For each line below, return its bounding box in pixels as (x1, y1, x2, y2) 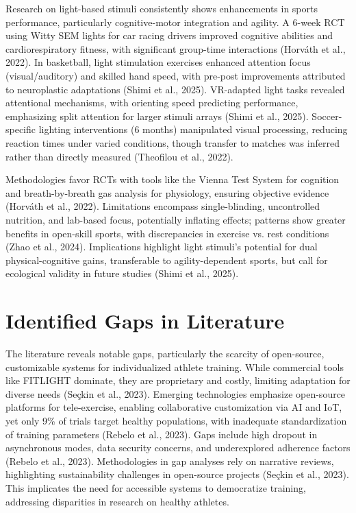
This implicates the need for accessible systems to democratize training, (5, 480, 306, 494)
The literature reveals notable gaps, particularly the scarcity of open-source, (5, 346, 325, 360)
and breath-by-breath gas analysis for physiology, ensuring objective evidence (5, 185, 329, 200)
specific (5, 122, 36, 136)
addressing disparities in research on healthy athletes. (5, 494, 229, 508)
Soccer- (311, 108, 342, 123)
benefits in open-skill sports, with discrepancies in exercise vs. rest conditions (5, 226, 329, 240)
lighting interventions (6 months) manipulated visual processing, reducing (38, 122, 348, 136)
